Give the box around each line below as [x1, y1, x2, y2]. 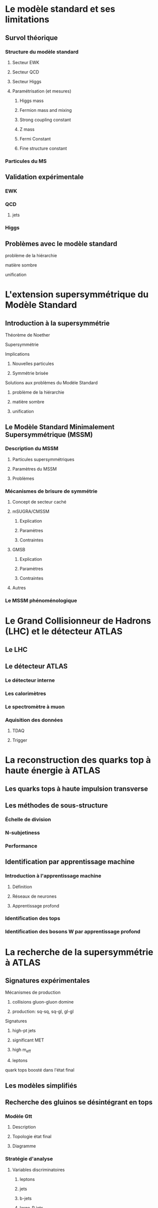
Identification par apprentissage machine [5, 858, 135, 866]
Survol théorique [5, 34, 58, 42]
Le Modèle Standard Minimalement [5, 423, 115, 431]
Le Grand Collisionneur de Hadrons [5, 615, 152, 627]
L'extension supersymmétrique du [5, 289, 149, 300]
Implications [5, 351, 30, 357]
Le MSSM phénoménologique [5, 597, 77, 604]
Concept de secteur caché [12, 499, 66, 505]
